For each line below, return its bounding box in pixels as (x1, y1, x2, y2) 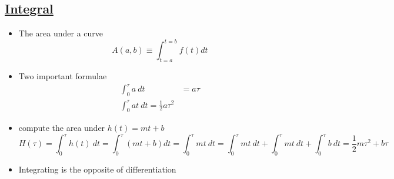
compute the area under (18, 121, 105, 134)
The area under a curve (18, 27, 103, 39)
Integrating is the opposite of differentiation (18, 163, 176, 175)
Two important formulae (18, 70, 107, 82)
